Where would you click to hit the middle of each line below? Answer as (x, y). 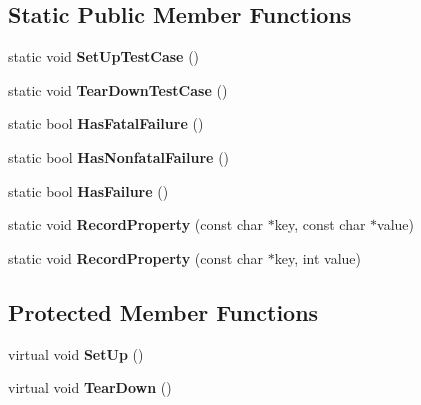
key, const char (320, 224)
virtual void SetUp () (76, 353)
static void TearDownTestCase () (118, 89)
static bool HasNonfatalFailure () (119, 156)
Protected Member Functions (163, 311)
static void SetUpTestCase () (104, 56)
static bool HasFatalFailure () (106, 123)
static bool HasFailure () (88, 190)
